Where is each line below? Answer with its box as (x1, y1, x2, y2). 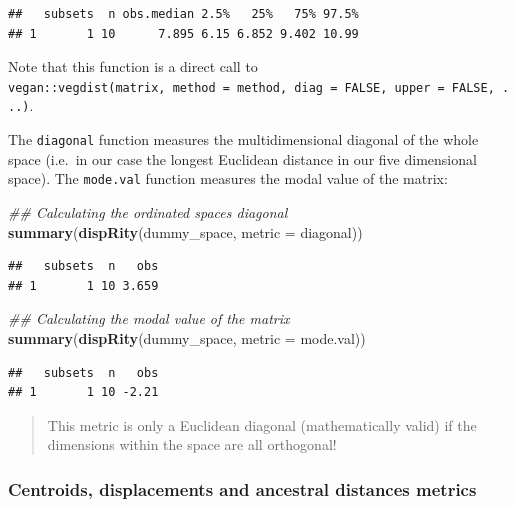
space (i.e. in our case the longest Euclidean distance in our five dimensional (8, 148, 477, 169)
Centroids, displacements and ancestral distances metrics (8, 476, 477, 501)
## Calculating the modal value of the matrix (8, 308, 290, 329)
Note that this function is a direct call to (8, 56, 258, 77)
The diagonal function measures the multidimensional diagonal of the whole (8, 129, 479, 150)
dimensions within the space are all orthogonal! (47, 434, 337, 455)
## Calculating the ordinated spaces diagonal (8, 202, 288, 222)
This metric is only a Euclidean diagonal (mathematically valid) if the (47, 414, 477, 435)
